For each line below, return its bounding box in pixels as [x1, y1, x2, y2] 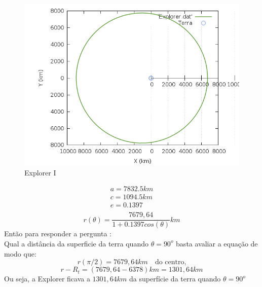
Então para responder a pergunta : [4, 228, 112, 239]
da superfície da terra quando [129, 273, 221, 284]
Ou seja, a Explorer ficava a [4, 273, 90, 284]
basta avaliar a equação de [176, 238, 258, 248]
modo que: [4, 248, 36, 259]
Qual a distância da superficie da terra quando [4, 238, 148, 248]
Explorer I [24, 167, 56, 177]
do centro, [155, 259, 186, 266]
